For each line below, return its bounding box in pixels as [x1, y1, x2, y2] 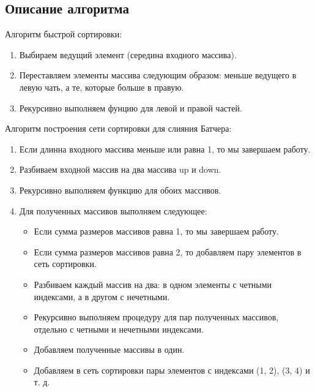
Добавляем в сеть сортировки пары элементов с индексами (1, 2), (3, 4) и [34, 363, 310, 376]
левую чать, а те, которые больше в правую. [19, 80, 184, 93]
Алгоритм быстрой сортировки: [5, 28, 122, 40]
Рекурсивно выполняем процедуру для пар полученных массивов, [34, 311, 279, 323]
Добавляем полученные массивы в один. [34, 343, 185, 356]
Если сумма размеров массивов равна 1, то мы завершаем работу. [34, 225, 279, 238]
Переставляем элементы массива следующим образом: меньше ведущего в [19, 69, 297, 81]
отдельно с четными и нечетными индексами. [34, 322, 204, 335]
